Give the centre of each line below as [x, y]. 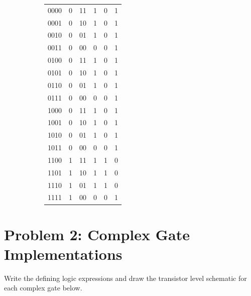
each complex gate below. [43, 288]
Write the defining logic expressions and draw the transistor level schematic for [125, 278]
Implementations [63, 254]
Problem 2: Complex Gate [97, 234]
